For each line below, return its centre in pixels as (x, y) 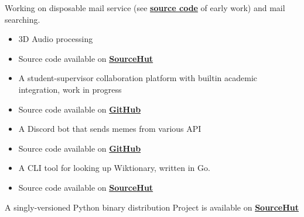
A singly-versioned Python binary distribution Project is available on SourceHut (152, 207)
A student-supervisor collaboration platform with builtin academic (138, 78)
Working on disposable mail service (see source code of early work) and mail (145, 8)
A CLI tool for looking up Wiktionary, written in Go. (114, 168)
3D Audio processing (56, 39)
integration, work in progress (70, 89)
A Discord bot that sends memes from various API (110, 129)
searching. (23, 19)
